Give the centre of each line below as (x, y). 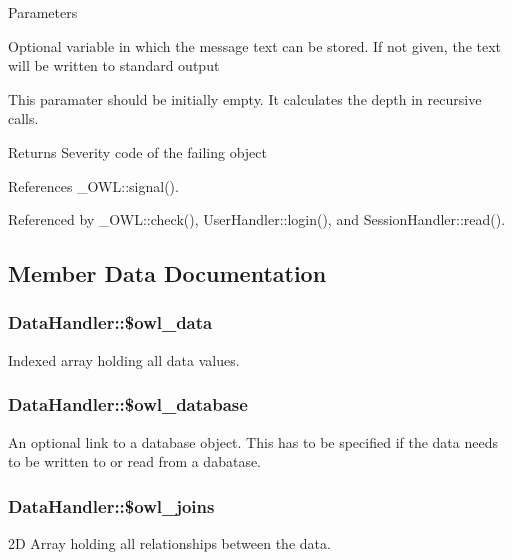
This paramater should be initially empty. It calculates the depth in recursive (245, 98)
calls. (23, 118)
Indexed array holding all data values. (124, 359)
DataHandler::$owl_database (128, 404)
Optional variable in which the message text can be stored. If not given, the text (255, 45)
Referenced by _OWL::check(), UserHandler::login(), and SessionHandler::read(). (257, 219)
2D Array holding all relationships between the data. (169, 542)
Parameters (43, 12)
